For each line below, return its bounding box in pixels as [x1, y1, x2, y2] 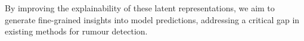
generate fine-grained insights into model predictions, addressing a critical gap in [5, 13, 300, 26]
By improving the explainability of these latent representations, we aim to [5, 2, 275, 14]
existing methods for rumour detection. [5, 25, 148, 37]
